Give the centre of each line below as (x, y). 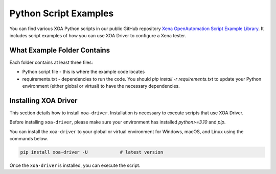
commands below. (29, 139)
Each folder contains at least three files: (51, 62)
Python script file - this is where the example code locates (84, 72)
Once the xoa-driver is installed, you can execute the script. (75, 165)
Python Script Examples (62, 13)
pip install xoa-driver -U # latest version (92, 152)
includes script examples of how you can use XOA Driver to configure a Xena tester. (98, 35)
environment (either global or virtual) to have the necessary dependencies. (101, 86)
